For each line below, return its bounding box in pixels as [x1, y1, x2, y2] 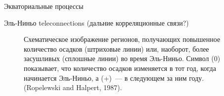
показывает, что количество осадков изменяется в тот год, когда [24, 63, 216, 73]
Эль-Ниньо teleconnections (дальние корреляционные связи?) [4, 17, 189, 28]
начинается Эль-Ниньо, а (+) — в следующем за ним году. [24, 72, 204, 83]
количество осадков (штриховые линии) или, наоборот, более [24, 43, 209, 54]
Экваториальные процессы [4, 1, 84, 11]
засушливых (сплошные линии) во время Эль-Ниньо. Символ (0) [24, 53, 221, 64]
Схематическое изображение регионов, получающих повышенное [24, 34, 221, 44]
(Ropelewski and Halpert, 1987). [24, 82, 122, 93]
